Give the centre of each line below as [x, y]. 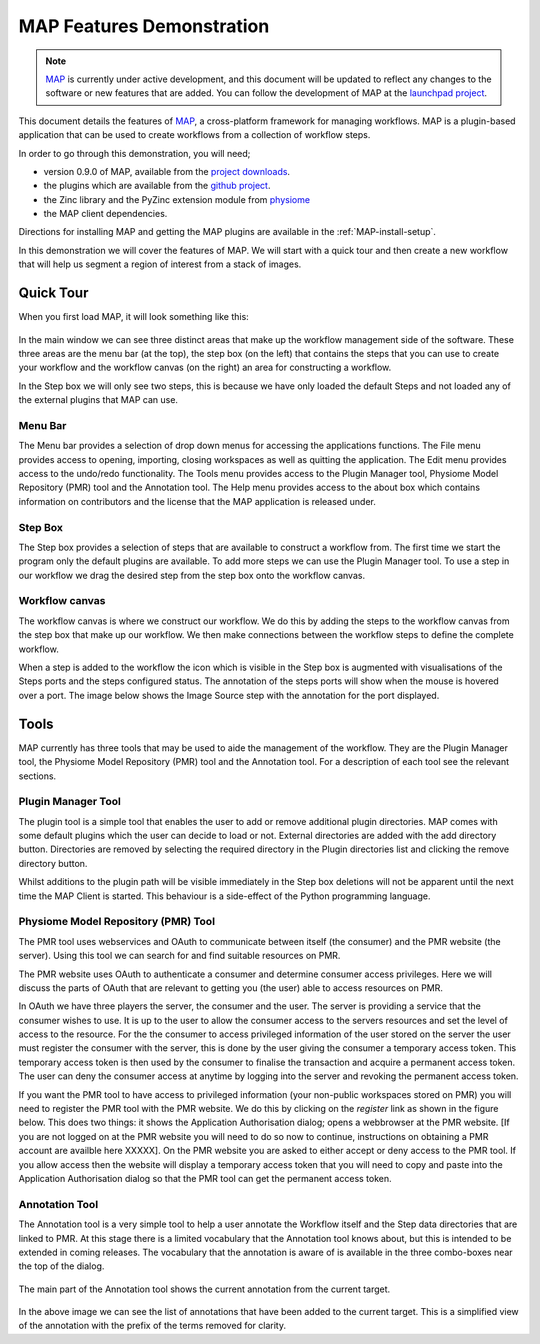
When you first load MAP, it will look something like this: [133, 317]
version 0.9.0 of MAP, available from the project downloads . [166, 171]
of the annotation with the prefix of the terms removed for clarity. [152, 1326]
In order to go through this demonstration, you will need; [134, 153]
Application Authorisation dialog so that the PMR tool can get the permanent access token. [205, 1178]
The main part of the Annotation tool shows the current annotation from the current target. [204, 1289]
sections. [37, 776]
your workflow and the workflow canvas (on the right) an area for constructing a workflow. [205, 367]
